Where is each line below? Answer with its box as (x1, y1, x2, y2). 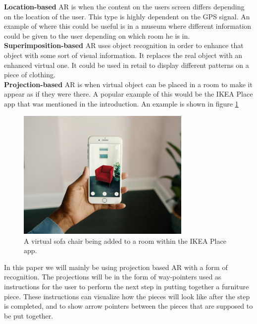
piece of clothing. (4, 69, 55, 80)
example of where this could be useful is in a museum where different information (4, 21, 251, 31)
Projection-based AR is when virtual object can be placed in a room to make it (4, 79, 253, 89)
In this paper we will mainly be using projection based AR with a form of (4, 262, 228, 272)
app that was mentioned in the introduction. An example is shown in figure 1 (4, 98, 239, 108)
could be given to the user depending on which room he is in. (4, 30, 190, 41)
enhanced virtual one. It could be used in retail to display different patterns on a (4, 59, 249, 70)
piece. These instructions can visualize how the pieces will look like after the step (4, 291, 250, 301)
